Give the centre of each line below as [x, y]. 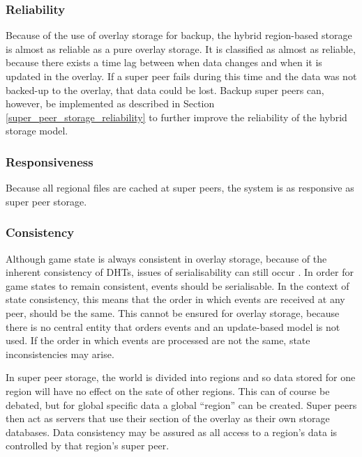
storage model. [37, 131]
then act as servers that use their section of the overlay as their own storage [168, 418]
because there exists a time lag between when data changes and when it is [164, 62]
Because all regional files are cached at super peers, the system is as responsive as [180, 188]
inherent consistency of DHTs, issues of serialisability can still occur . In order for [180, 272]
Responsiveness [50, 161]
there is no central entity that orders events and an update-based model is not [173, 326]
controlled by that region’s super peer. [88, 446]
